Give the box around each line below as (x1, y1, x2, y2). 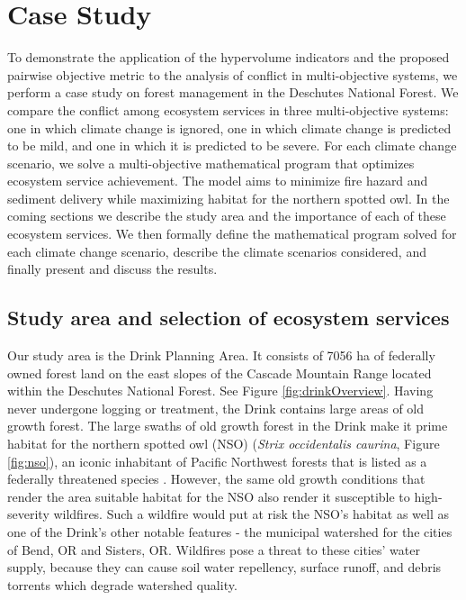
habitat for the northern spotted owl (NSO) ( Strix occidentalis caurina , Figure (7, 434, 440, 453)
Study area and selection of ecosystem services (7, 304, 450, 332)
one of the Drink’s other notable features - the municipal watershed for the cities (7, 522, 453, 541)
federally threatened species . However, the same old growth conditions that (7, 469, 426, 488)
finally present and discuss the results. (7, 259, 218, 278)
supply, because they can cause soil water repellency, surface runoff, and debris (7, 558, 442, 577)
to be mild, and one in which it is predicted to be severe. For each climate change (7, 136, 457, 155)
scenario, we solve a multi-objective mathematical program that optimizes (7, 153, 415, 172)
